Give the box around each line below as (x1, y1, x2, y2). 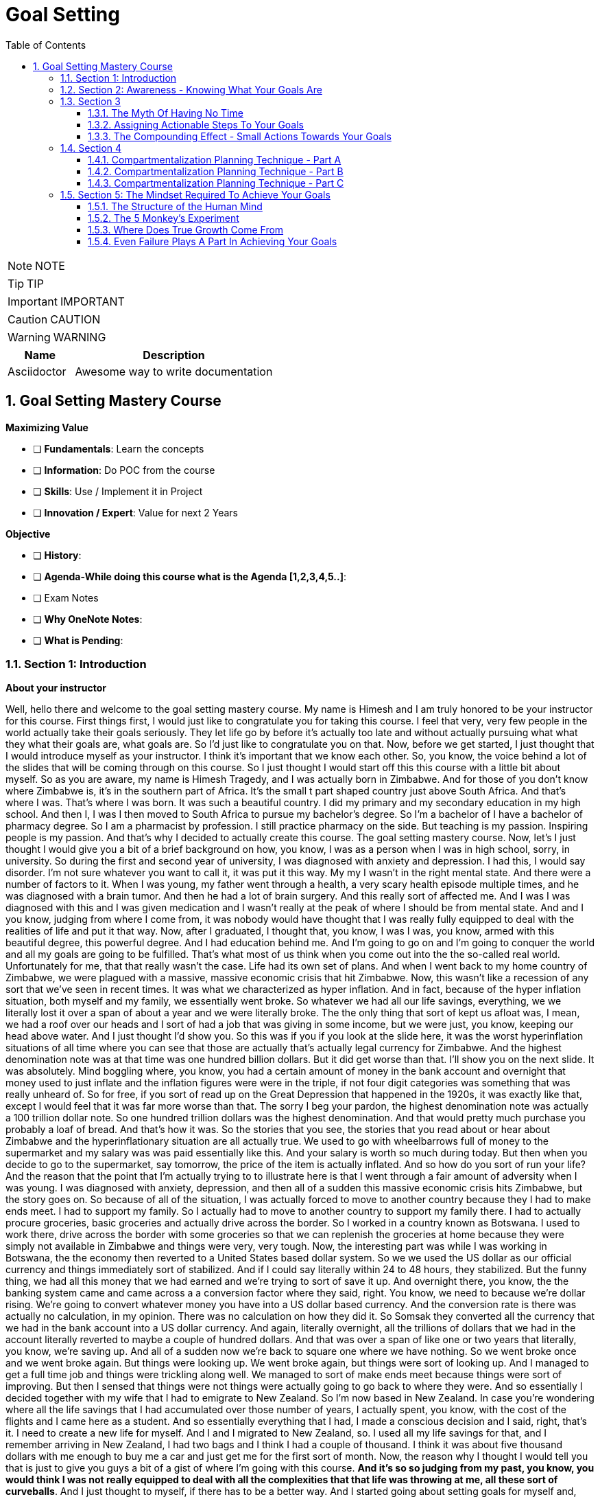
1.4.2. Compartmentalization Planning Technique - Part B (88, 165, 344, 177)
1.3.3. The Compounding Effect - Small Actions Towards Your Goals (88, 130, 392, 142)
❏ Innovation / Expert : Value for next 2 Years (33, 506, 238, 518)
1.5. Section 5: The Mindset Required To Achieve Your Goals (60, 188, 331, 201)
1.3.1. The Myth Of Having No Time (88, 106, 243, 119)
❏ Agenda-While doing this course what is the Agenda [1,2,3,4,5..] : (33, 570, 347, 582)
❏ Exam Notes (33, 591, 99, 604)
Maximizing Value (5, 421, 88, 433)
